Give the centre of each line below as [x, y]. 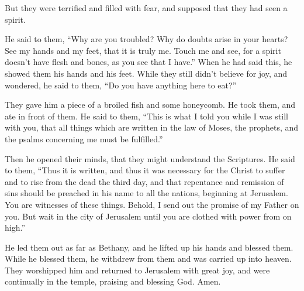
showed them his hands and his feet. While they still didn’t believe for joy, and [146, 73]
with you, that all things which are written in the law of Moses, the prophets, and [152, 127]
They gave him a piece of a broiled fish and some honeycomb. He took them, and [150, 105]
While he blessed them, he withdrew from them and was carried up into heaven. [148, 259]
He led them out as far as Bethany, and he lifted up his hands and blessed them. [149, 247]
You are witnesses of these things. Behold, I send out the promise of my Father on [152, 204]
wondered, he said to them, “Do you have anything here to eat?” [121, 85]
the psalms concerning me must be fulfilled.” [84, 138]
